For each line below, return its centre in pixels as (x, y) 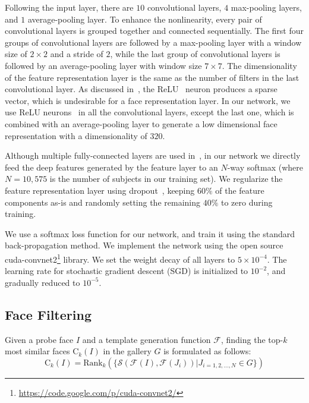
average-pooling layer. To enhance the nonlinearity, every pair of (145, 19)
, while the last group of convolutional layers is (195, 54)
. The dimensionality (259, 65)
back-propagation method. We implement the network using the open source (144, 245)
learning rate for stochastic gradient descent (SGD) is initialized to (127, 271)
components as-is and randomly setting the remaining (103, 202)
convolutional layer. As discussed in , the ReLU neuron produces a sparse (141, 89)
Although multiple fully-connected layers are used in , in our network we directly (153, 155)
